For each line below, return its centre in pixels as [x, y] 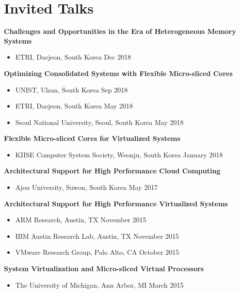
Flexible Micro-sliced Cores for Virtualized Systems [92, 138]
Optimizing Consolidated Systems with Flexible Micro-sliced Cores [118, 73]
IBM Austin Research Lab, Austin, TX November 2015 [97, 236]
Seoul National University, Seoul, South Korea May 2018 [99, 122]
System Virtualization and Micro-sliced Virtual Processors [104, 269]
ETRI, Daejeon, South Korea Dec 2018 [73, 57]
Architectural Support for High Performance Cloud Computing [112, 171]
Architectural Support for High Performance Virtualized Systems [116, 203]
